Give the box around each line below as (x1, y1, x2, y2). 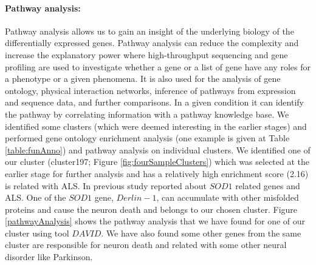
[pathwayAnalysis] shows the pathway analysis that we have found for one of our (5, 215, 306, 227)
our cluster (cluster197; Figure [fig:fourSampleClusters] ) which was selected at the (5, 155, 310, 168)
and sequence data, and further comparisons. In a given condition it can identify (5, 96, 304, 109)
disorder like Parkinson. (5, 250, 93, 263)
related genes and (235, 179, 300, 192)
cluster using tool (5, 226, 69, 239)
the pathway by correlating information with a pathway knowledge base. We (5, 107, 289, 120)
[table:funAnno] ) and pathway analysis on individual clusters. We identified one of (5, 143, 311, 156)
